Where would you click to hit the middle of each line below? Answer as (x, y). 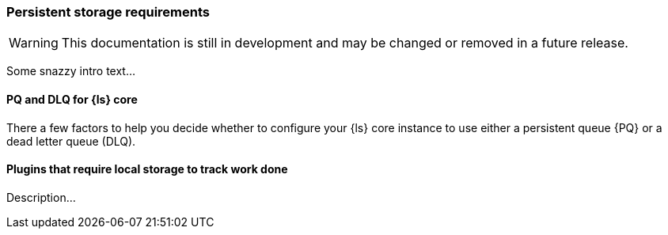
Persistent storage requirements (108, 12)
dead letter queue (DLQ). (71, 141)
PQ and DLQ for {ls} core (72, 99)
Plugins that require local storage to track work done (147, 169)
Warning (34, 43)
